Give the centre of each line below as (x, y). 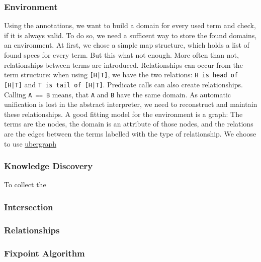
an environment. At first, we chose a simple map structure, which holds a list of (127, 45)
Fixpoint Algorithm (45, 253)
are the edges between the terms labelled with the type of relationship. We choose (130, 133)
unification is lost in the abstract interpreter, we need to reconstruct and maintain (131, 104)
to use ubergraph (30, 143)
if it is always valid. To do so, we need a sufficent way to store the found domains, (130, 35)
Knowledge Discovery (49, 166)
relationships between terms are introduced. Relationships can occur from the (123, 64)
